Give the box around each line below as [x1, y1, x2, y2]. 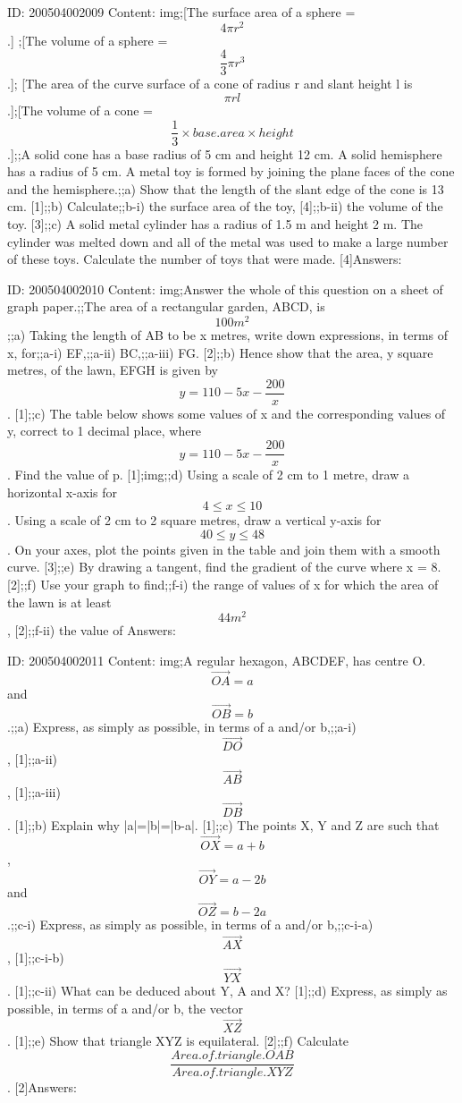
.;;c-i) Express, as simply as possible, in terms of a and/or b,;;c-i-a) [7, 915, 374, 934]
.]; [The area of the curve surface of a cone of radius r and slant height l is [7, 74, 413, 93]
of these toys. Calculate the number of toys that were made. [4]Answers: [7, 250, 402, 268]
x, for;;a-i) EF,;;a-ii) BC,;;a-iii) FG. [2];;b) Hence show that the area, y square [7, 343, 433, 361]
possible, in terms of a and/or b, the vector [7, 998, 244, 1017]
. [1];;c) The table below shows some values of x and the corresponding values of [7, 403, 446, 422]
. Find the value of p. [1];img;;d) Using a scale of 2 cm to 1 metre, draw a [7, 465, 409, 484]
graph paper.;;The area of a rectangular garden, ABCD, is [7, 297, 325, 316]
